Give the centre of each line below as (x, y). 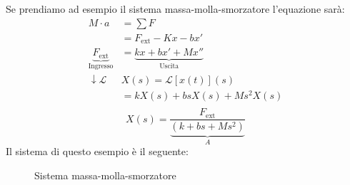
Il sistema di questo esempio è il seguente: (97, 151)
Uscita (169, 67)
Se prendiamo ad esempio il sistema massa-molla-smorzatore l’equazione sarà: (175, 9)
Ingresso (101, 67)
